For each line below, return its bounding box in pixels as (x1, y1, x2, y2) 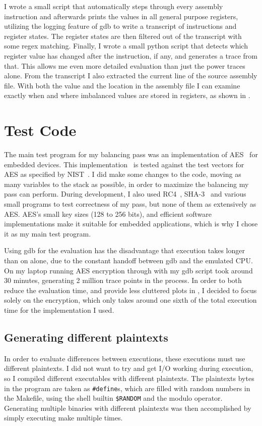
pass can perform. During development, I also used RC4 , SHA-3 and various (4, 188, 246, 199)
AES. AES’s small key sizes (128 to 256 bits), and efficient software (4, 208, 212, 219)
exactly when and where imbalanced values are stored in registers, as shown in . (4, 90, 250, 101)
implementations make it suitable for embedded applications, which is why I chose (4, 218, 258, 229)
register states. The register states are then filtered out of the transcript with (4, 30, 242, 41)
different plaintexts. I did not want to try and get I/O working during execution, (4, 363, 253, 373)
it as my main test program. (4, 228, 91, 239)
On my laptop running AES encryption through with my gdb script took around (4, 265, 253, 275)
